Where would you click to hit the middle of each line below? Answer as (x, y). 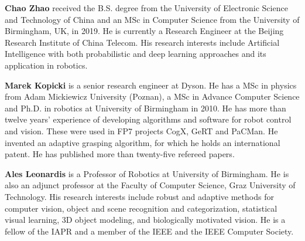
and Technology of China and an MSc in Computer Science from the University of (152, 19)
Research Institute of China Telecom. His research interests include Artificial (142, 42)
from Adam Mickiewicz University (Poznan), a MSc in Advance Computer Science (152, 96)
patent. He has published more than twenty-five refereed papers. (120, 154)
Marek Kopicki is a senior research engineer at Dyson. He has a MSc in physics (151, 85)
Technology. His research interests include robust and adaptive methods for (139, 196)
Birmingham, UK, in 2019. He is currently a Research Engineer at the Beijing (144, 31)
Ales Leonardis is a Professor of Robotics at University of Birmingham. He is (147, 173)
